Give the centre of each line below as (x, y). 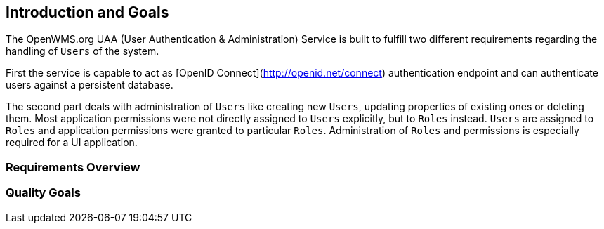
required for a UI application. (72, 143)
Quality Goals (43, 193)
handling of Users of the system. (83, 51)
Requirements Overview (73, 167)
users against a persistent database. (90, 85)
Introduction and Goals (87, 12)
